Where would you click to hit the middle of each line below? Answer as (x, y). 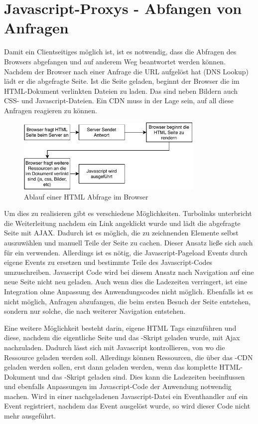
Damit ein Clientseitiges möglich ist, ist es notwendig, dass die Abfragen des (120, 52)
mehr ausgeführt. (30, 416)
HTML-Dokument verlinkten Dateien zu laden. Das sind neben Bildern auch (121, 91)
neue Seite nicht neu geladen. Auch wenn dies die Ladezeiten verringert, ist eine (126, 282)
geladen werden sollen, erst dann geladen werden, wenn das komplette (111, 367)
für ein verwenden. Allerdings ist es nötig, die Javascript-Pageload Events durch (126, 252)
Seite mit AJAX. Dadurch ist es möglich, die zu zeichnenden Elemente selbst (121, 233)
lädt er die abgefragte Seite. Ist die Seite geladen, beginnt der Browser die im (122, 81)
